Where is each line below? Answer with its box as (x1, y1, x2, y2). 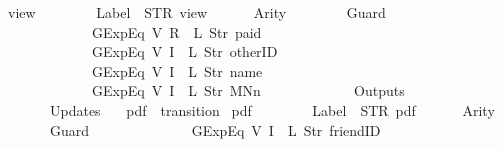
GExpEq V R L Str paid (91, 21, 262, 42)
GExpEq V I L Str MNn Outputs (91, 80, 405, 101)
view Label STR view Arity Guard (8, 2, 386, 22)
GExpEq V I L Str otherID (91, 41, 278, 62)
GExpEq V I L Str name (91, 60, 263, 81)
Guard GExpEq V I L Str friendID (49, 119, 381, 140)
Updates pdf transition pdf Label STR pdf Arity (49, 99, 495, 120)
